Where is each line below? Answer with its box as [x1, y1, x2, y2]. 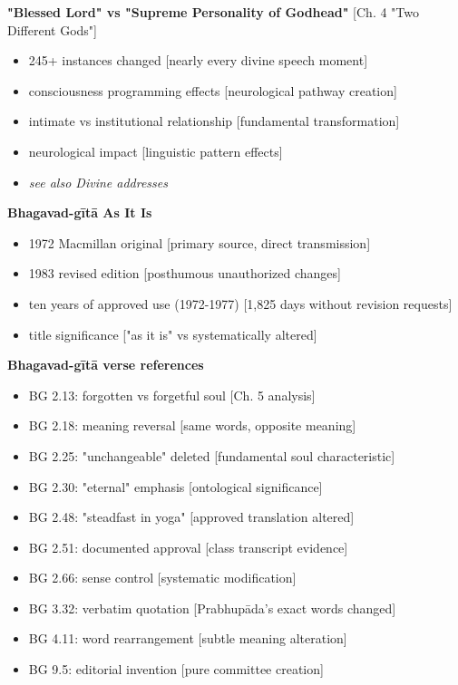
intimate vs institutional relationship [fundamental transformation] [28, 111, 400, 130]
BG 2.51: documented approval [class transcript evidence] [28, 537, 348, 556]
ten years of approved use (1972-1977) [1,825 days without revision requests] [28, 294, 453, 313]
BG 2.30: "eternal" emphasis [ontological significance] [28, 477, 323, 496]
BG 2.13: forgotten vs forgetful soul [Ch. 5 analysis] [28, 385, 316, 404]
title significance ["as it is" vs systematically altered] [28, 324, 317, 343]
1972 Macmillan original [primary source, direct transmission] [28, 233, 371, 252]
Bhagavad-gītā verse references [7, 355, 204, 374]
